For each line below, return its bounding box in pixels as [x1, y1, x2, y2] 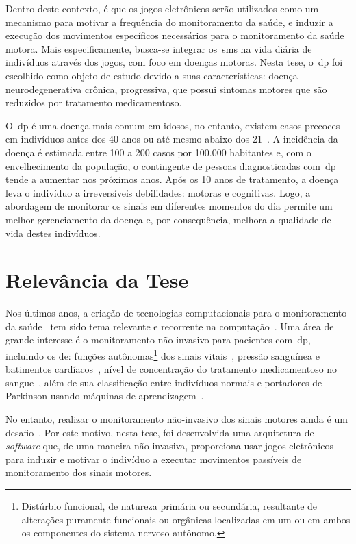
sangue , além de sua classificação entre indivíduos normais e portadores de [5, 375, 322, 389]
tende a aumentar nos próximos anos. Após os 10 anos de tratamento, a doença [5, 172, 339, 186]
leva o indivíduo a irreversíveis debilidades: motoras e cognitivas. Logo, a [5, 185, 311, 199]
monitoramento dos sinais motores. [5, 465, 152, 480]
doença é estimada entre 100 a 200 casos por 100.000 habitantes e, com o [5, 145, 311, 159]
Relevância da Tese [5, 266, 189, 294]
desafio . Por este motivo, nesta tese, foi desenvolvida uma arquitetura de [5, 425, 314, 439]
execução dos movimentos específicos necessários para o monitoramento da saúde [5, 28, 344, 42]
